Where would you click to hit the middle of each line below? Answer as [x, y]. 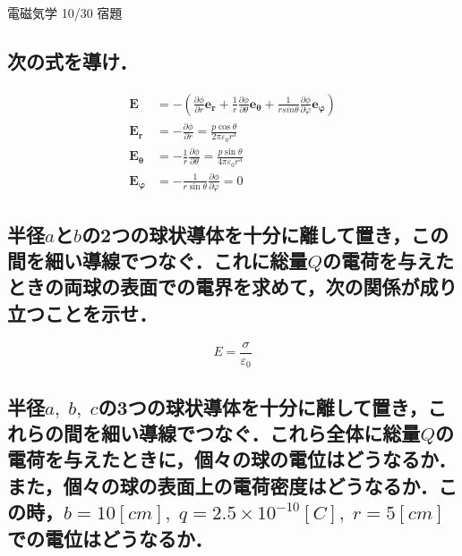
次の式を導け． [73, 60]
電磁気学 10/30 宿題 [65, 13]
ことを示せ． [101, 312]
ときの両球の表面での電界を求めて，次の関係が [214, 286]
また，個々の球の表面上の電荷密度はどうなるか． [223, 485]
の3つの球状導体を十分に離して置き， [263, 406]
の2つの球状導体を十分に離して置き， [246, 234]
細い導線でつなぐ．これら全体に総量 [261, 432]
